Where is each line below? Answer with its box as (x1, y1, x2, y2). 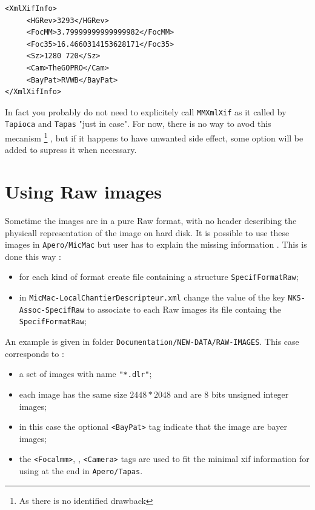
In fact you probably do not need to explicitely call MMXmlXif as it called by (5, 105, 287, 118)
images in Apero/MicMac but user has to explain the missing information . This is (5, 238, 307, 251)
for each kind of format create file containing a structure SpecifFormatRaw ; (19, 270, 299, 283)
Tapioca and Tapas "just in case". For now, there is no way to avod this (5, 117, 271, 130)
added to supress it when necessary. (5, 143, 137, 156)
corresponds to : (5, 347, 64, 359)
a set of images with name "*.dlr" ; (19, 367, 152, 380)
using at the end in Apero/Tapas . (19, 464, 143, 477)
